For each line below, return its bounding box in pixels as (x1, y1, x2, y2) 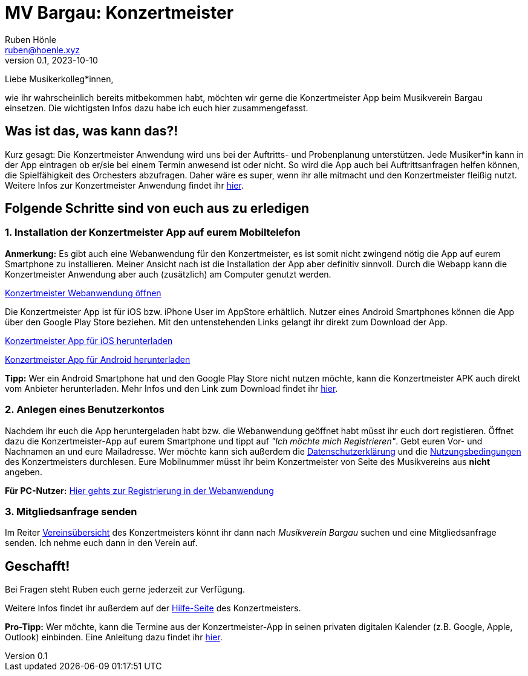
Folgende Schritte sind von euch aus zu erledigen (5, 201, 310, 216)
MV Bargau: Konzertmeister (5, 2, 234, 23)
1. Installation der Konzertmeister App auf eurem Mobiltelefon (5, 226, 301, 239)
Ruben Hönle (5, 34, 56, 45)
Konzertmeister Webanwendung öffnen (5, 287, 161, 298)
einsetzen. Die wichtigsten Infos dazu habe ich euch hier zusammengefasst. (5, 102, 308, 113)
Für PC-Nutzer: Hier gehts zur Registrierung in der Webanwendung (5, 485, 274, 496)
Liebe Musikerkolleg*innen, (5, 73, 114, 84)
